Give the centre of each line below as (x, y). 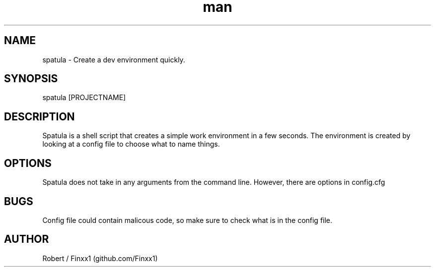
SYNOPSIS (31, 79)
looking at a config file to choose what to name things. (131, 144)
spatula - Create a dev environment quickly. (114, 59)
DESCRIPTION (39, 116)
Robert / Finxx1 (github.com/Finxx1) (100, 258)
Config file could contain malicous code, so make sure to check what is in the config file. (187, 220)
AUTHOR (27, 239)
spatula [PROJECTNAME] (84, 98)
